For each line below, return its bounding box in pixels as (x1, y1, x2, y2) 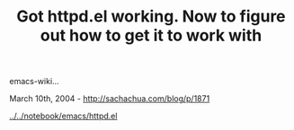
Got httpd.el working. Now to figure (16, 6, 286, 27)
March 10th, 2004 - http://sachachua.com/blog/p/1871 (9, 93, 210, 104)
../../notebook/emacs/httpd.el (9, 110, 118, 122)
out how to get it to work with (40, 25, 263, 46)
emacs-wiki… (9, 76, 60, 87)
